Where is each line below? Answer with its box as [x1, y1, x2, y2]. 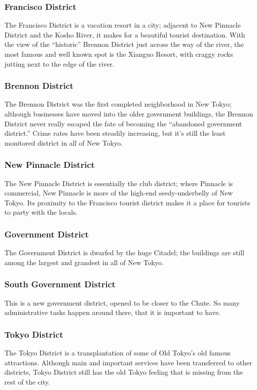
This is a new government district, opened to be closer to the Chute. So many [4, 297, 240, 308]
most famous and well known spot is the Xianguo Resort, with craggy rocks [4, 49, 233, 59]
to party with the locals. [4, 207, 78, 217]
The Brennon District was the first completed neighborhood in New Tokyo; [4, 99, 232, 109]
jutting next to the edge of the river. [4, 58, 114, 69]
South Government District [4, 278, 116, 290]
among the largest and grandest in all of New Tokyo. [4, 257, 164, 267]
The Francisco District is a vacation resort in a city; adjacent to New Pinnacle [4, 20, 241, 30]
